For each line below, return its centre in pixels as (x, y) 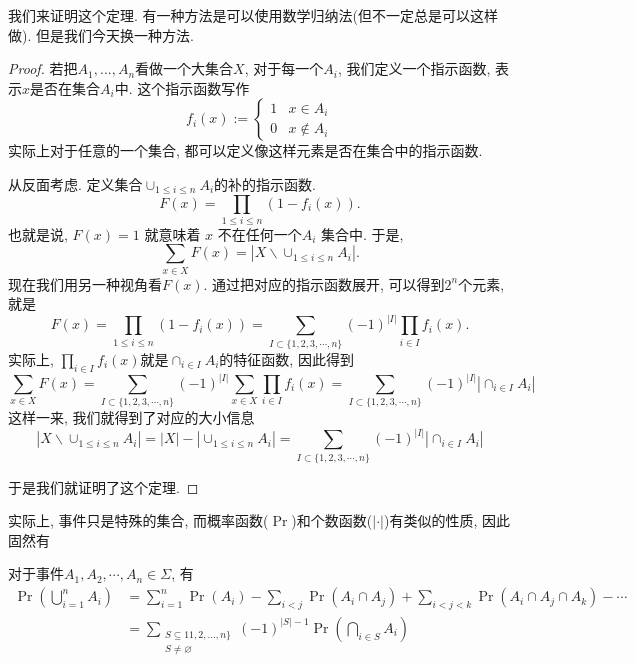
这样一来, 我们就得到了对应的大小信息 (131, 417)
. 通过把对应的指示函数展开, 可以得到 (324, 283)
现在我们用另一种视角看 (85, 283)
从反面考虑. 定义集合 (75, 183)
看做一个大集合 (184, 68)
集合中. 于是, (362, 233)
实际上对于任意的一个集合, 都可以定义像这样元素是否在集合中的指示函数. (245, 150)
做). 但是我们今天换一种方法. (101, 34)
